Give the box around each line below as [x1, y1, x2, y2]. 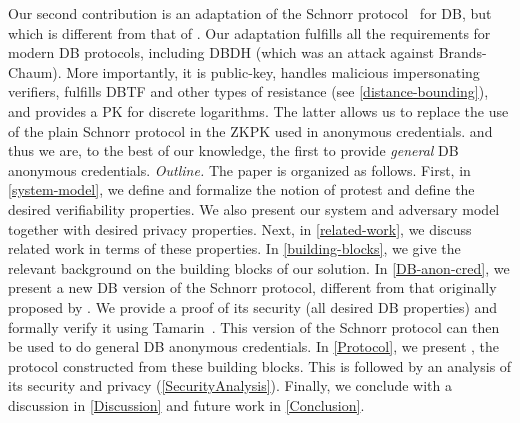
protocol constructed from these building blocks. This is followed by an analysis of [8, 355, 512, 376]
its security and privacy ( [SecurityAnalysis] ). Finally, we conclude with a [8, 375, 453, 396]
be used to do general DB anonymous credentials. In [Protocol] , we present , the [8, 336, 500, 357]
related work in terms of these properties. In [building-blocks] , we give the [8, 238, 461, 259]
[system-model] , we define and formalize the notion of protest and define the [8, 179, 475, 200]
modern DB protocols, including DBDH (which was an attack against [8, 42, 434, 63]
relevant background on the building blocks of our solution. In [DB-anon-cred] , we [8, 257, 510, 278]
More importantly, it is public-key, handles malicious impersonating [66, 61, 480, 82]
